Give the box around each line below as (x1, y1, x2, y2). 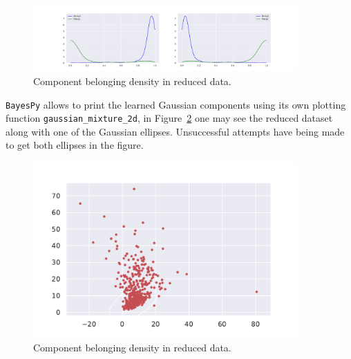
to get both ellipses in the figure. (6, 138, 144, 152)
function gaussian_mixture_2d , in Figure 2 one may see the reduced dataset (6, 111, 333, 125)
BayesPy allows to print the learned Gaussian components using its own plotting (6, 97, 346, 111)
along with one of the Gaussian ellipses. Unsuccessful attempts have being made (6, 124, 345, 138)
